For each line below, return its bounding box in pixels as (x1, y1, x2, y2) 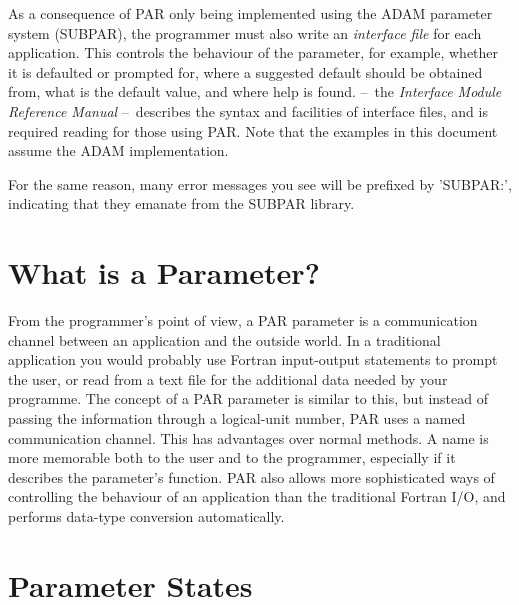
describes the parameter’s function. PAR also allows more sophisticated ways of (8, 466, 495, 487)
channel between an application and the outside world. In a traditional (8, 329, 441, 350)
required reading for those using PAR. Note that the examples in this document (8, 120, 498, 141)
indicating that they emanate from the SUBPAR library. (8, 193, 355, 214)
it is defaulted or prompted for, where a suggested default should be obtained (8, 61, 483, 82)
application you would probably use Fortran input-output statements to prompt (8, 349, 498, 370)
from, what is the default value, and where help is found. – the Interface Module (8, 81, 502, 102)
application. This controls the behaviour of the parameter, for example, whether (8, 42, 499, 63)
